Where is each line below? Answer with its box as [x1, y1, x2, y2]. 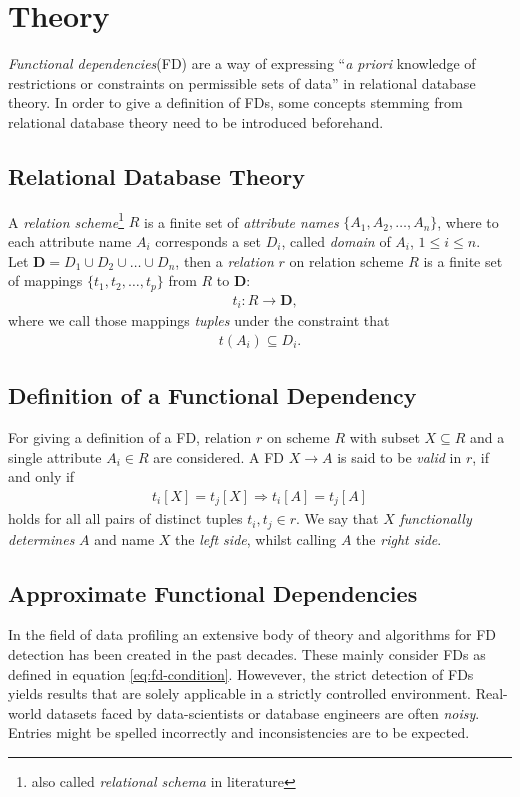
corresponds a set [155, 230, 262, 251]
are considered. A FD [153, 446, 285, 467]
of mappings [8, 270, 83, 291]
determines [8, 528, 75, 549]
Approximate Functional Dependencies [8, 577, 418, 608]
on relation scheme [289, 250, 404, 271]
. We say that [295, 508, 379, 529]
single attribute [8, 446, 102, 467]
